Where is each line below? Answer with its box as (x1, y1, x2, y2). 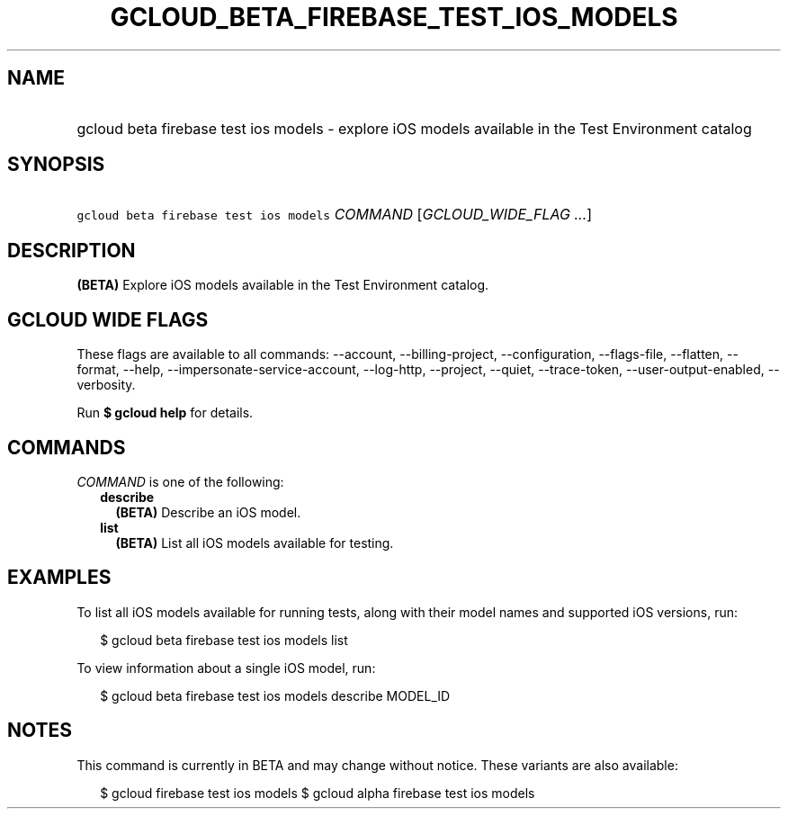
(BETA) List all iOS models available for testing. (115, 534, 394, 551)
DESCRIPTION (7, 238, 136, 262)
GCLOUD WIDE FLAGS (7, 308, 209, 331)
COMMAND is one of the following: (76, 473, 284, 489)
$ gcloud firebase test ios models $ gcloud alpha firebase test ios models (100, 785, 535, 801)
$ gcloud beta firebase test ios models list (100, 632, 348, 648)
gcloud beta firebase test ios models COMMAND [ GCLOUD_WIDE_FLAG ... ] (76, 205, 593, 224)
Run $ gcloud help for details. (76, 405, 254, 421)
